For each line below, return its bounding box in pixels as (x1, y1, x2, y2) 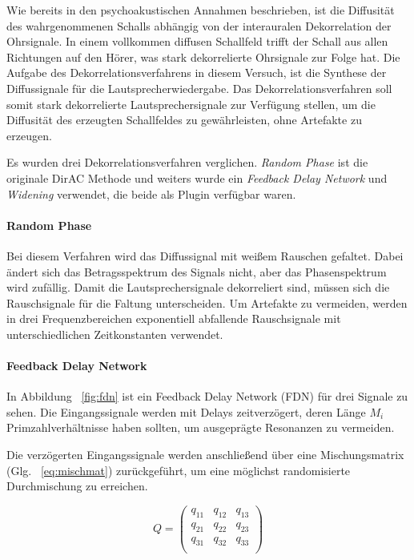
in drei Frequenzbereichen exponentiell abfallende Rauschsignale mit (6, 310, 341, 327)
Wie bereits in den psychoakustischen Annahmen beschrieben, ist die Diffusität (6, 2, 395, 18)
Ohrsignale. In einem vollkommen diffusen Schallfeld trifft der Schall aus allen (6, 33, 388, 50)
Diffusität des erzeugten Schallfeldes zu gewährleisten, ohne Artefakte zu (6, 111, 362, 128)
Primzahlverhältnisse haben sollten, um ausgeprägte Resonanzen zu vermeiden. (6, 419, 395, 436)
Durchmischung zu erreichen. (6, 477, 148, 494)
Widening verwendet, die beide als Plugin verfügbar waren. (6, 185, 296, 202)
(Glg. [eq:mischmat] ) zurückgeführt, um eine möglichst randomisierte (6, 461, 351, 478)
